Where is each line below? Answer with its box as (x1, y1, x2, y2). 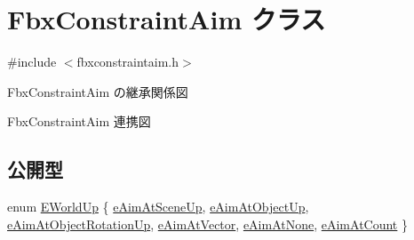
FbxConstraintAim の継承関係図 (7, 82, 188, 100)
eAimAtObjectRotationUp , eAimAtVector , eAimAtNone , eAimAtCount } (7, 214, 408, 233)
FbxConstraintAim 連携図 (7, 112, 151, 131)
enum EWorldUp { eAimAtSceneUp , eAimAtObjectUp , (7, 197, 309, 216)
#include (7, 52, 57, 71)
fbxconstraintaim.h (76, 52, 179, 71)
